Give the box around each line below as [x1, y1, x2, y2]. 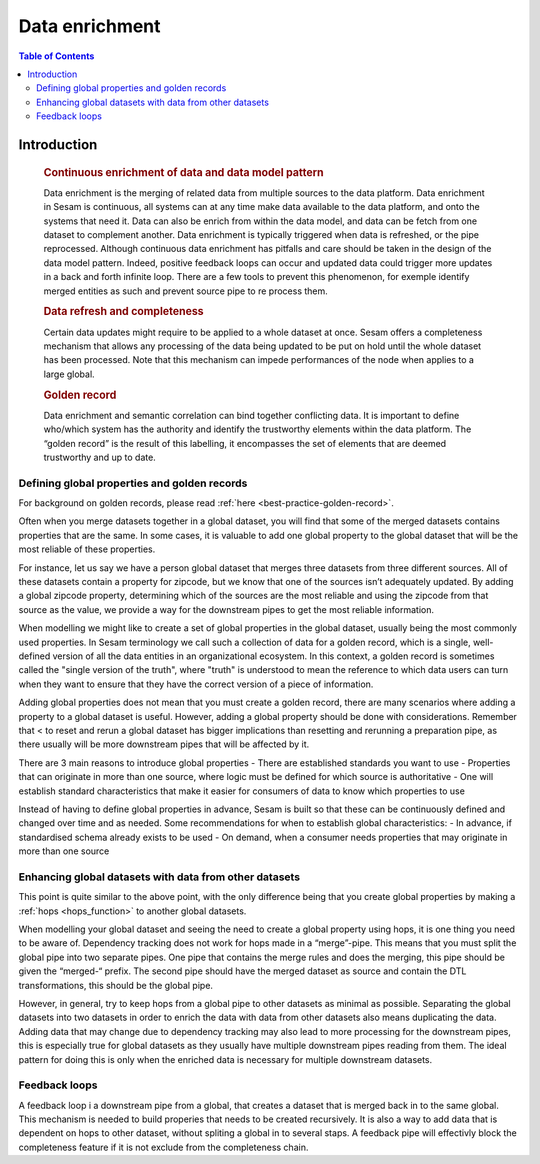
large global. [43, 368, 95, 380]
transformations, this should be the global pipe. [18, 979, 214, 991]
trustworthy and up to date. [43, 451, 157, 463]
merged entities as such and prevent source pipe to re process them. [43, 285, 329, 297]
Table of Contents [18, 50, 95, 62]
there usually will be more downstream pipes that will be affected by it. [18, 738, 310, 750]
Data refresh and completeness [43, 305, 204, 319]
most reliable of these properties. [18, 543, 156, 555]
